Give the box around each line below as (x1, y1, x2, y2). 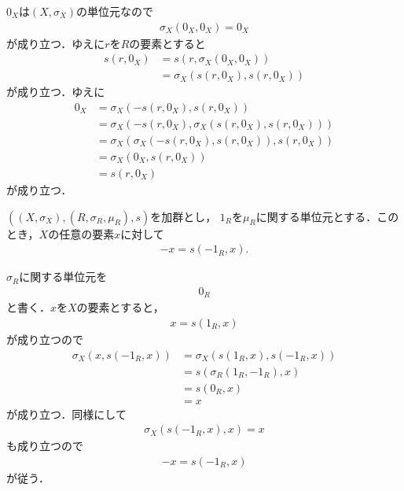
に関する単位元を (19, 268, 108, 285)
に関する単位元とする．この (255, 208, 399, 224)
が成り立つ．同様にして (6, 405, 127, 422)
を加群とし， (150, 208, 217, 224)
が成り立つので (6, 330, 83, 347)
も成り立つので (6, 437, 83, 454)
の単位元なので (76, 3, 154, 19)
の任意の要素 (48, 225, 115, 242)
